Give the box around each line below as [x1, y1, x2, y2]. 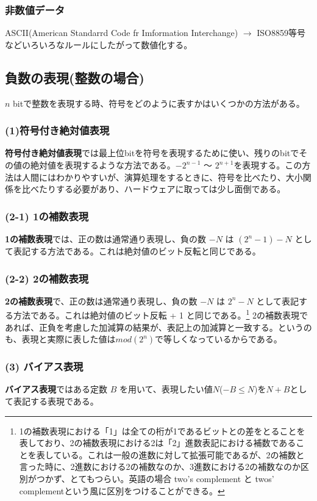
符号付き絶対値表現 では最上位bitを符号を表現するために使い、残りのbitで [5, 146, 299, 159]
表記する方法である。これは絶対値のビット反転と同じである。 [13, 245, 261, 258]
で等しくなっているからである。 [155, 333, 282, 345]
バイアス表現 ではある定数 [5, 383, 107, 395]
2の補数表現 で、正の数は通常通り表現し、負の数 [5, 294, 198, 307]
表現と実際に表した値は [21, 333, 116, 345]
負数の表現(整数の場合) [5, 68, 144, 87]
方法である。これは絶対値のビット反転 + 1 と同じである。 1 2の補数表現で [13, 307, 308, 322]
